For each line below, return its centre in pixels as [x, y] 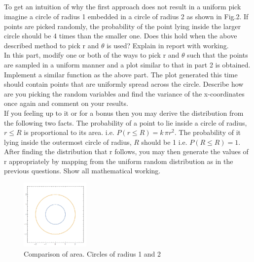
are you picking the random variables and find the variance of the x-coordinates [124, 93]
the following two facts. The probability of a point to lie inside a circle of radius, [126, 122]
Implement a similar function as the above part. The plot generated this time [121, 74]
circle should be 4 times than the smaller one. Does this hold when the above [121, 36]
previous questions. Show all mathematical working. [82, 171]
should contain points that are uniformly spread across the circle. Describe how [124, 84]
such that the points [218, 55]
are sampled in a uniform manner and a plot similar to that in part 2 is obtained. [127, 64]
